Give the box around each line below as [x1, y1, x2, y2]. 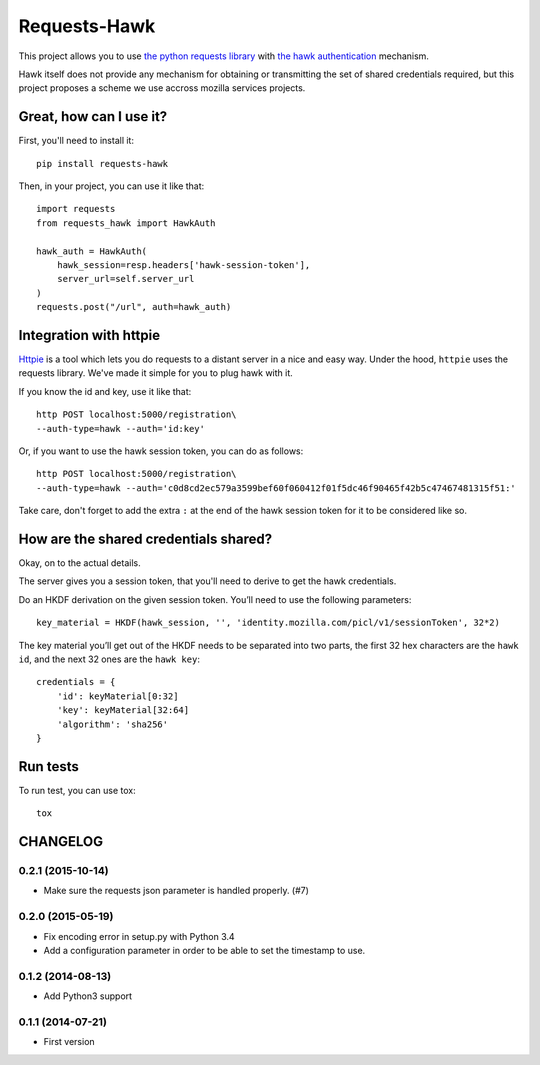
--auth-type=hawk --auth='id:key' [36, 423, 205, 434]
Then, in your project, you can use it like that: [18, 180, 205, 192]
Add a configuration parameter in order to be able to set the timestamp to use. [43, 944, 366, 956]
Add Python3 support [43, 990, 133, 1002]
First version [43, 1036, 95, 1048]
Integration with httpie [18, 326, 160, 344]
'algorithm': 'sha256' [56, 718, 169, 730]
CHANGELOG [18, 833, 104, 850]
